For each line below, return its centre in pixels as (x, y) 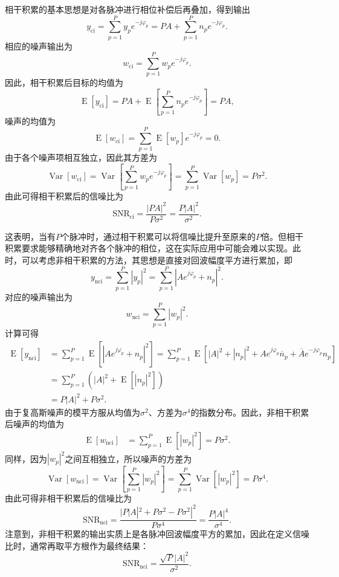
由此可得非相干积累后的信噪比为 (68, 498)
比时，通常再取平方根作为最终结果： (77, 545)
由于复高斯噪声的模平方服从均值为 (73, 412)
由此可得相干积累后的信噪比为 (64, 195)
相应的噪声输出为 (39, 46)
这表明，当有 (30, 236)
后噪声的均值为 (34, 424)
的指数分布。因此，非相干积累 (250, 412)
